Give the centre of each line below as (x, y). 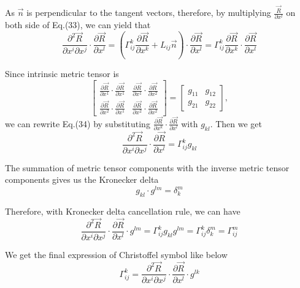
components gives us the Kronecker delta (82, 179)
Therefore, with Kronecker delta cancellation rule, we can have (123, 211)
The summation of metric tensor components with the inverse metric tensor (147, 167)
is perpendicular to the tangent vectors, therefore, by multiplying (149, 13)
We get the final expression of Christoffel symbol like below (116, 254)
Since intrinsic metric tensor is (62, 74)
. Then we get (236, 123)
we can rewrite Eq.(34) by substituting (78, 123)
